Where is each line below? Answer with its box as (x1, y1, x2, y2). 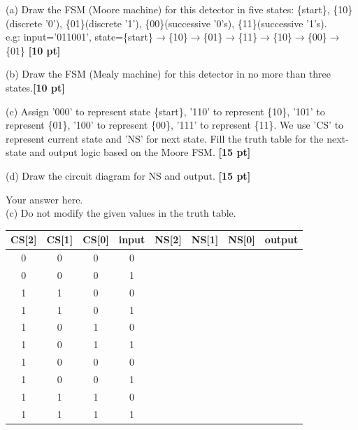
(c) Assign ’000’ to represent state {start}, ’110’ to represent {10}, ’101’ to (6, 103, 325, 118)
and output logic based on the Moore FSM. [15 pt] (29, 145, 251, 159)
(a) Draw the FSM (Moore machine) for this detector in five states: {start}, (6, 2, 330, 16)
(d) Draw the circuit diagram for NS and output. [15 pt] (6, 168, 251, 182)
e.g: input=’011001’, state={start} (6, 29, 153, 44)
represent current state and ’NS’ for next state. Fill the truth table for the (6, 131, 324, 145)
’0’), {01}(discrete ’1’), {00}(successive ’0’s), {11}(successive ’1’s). (45, 15, 327, 30)
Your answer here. (6, 192, 83, 206)
